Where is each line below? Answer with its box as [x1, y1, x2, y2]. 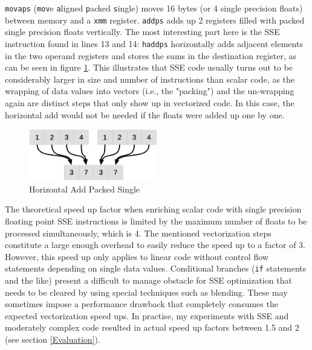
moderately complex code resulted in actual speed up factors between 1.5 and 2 [5, 321, 299, 334]
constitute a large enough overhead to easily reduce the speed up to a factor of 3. [5, 238, 305, 251]
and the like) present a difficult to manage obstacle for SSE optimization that [5, 274, 292, 287]
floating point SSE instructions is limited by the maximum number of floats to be [5, 214, 307, 227]
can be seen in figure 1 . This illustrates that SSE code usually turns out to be [5, 61, 293, 74]
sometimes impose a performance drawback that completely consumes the [5, 297, 278, 310]
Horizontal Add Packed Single [29, 182, 140, 195]
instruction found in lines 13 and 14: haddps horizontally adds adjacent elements [5, 37, 303, 49]
